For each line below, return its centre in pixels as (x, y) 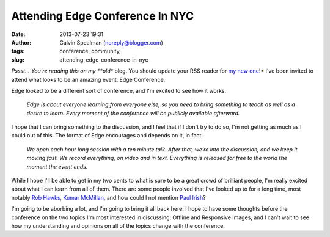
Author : (21, 42)
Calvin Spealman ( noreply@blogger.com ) (111, 42)
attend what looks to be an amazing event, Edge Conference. (88, 79)
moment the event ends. (57, 166)
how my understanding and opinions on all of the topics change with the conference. (118, 225)
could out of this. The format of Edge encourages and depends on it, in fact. (107, 136)
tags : (18, 51)
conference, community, (90, 51)
